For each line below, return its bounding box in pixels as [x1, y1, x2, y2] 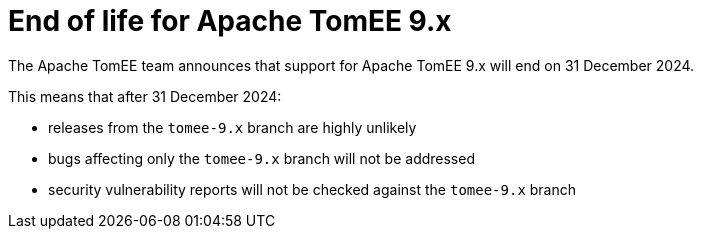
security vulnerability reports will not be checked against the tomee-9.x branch [48, 180, 577, 198]
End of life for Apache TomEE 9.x [8, 4, 452, 38]
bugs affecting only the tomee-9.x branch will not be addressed [48, 149, 475, 167]
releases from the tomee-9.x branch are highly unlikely [48, 118, 417, 136]
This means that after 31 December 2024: [8, 87, 282, 105]
